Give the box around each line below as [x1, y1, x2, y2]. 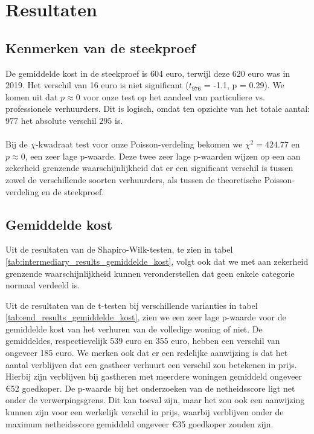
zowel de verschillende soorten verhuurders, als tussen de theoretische [5, 173, 261, 186]
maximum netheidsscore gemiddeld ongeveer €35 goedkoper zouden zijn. [5, 417, 274, 430]
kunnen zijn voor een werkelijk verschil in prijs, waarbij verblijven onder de [5, 406, 284, 418]
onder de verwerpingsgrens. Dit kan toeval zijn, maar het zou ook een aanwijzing [5, 394, 305, 406]
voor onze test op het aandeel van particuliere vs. [83, 90, 265, 103]
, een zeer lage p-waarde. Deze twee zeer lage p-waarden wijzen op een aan [25, 149, 301, 162]
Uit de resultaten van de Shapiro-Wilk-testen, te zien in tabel [5, 243, 233, 256]
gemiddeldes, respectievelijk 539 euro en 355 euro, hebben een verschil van [5, 334, 280, 347]
